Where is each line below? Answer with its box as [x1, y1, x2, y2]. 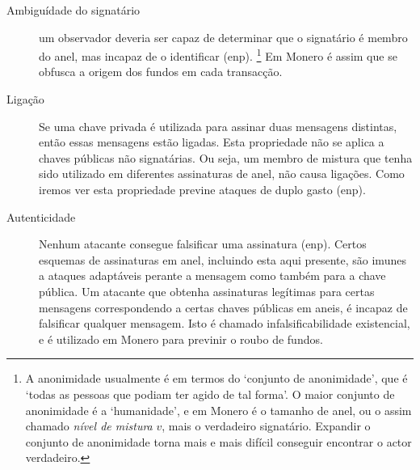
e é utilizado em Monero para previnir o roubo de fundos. [39, 330, 323, 347]
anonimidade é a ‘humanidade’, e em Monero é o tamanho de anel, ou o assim [25, 401, 412, 418]
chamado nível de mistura [25, 417, 153, 434]
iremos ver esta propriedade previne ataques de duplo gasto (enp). [39, 181, 366, 197]
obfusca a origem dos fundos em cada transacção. [39, 63, 283, 80]
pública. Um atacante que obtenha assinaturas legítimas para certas [39, 282, 375, 299]
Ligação [6, 91, 44, 108]
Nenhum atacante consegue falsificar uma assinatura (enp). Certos [39, 235, 367, 252]
